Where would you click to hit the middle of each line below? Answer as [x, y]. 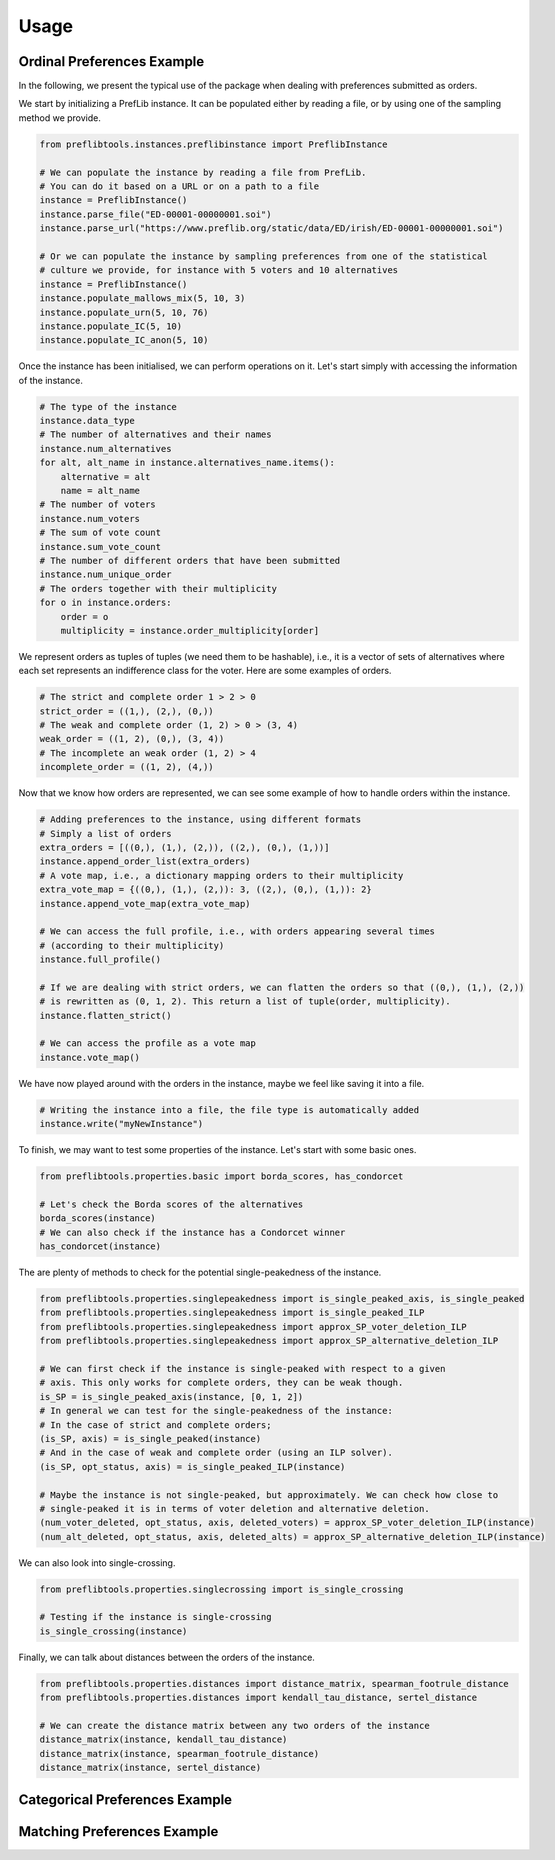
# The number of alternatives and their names [155, 434]
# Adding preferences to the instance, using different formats [200, 819]
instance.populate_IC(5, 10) [111, 326]
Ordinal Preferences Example [111, 61]
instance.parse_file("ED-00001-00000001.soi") [155, 214]
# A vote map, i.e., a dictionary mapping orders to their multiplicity [221, 875]
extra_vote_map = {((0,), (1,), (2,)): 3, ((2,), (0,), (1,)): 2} [205, 889]
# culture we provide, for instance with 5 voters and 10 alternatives [219, 270]
